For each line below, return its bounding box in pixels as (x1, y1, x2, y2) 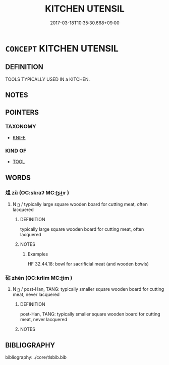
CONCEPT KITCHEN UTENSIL (5, 42, 119, 54)
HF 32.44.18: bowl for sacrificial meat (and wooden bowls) (27, 260, 149, 267)
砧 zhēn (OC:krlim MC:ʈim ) (5, 274, 73, 281)
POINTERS (5, 108, 39, 117)
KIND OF (5, 147, 27, 154)
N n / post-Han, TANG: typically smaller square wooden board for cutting (12, 286, 164, 292)
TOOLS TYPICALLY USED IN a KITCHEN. (5, 76, 90, 82)
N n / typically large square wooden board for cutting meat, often (12, 201, 148, 207)
